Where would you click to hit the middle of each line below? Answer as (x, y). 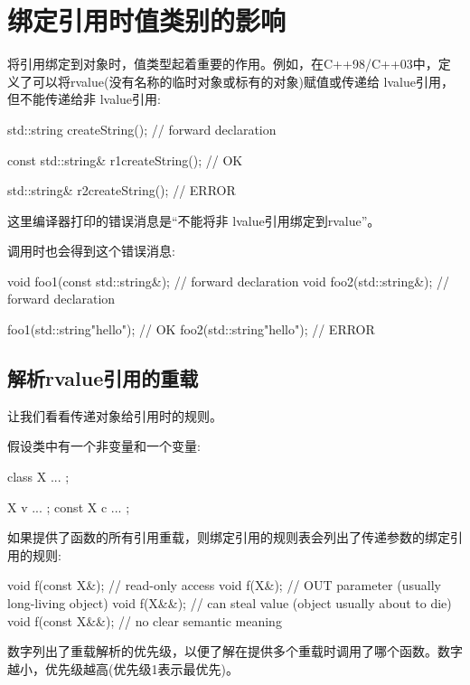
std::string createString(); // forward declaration (142, 129)
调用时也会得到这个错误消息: (91, 251)
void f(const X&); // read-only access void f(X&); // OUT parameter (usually (224, 585)
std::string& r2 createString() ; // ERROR (122, 190)
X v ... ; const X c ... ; (69, 507)
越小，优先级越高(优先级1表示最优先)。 (123, 668)
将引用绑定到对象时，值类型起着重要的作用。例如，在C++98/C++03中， (223, 64)
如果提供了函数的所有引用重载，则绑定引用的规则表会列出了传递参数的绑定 (229, 537)
